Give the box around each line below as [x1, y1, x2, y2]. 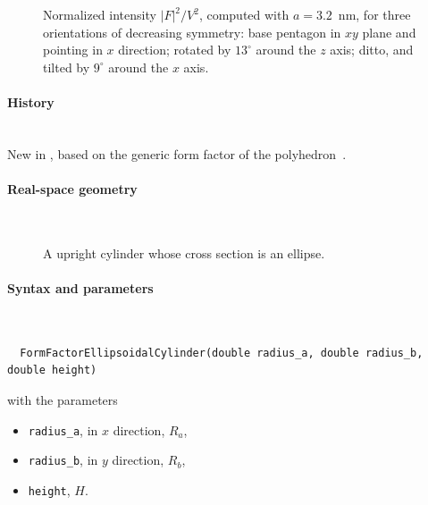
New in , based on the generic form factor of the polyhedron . [7, 144, 347, 163]
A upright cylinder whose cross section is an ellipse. [43, 243, 325, 262]
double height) [7, 364, 97, 377]
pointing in [43, 40, 103, 59]
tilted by [43, 57, 90, 76]
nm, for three [338, 5, 411, 23]
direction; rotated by [118, 40, 231, 59]
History [7, 92, 55, 111]
